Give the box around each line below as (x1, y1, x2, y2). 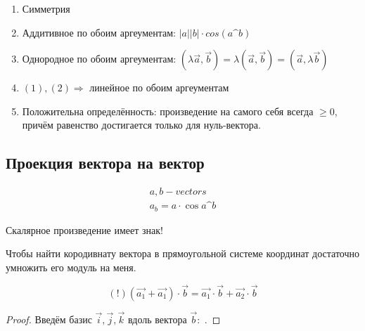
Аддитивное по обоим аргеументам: (22, 25, 176, 39)
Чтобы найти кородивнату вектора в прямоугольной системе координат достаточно (6, 246, 360, 261)
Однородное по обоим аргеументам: (22, 51, 177, 66)
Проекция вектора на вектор (6, 152, 205, 174)
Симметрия (22, 1, 70, 15)
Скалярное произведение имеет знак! (6, 222, 163, 237)
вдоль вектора (128, 311, 187, 326)
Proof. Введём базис (6, 311, 92, 326)
